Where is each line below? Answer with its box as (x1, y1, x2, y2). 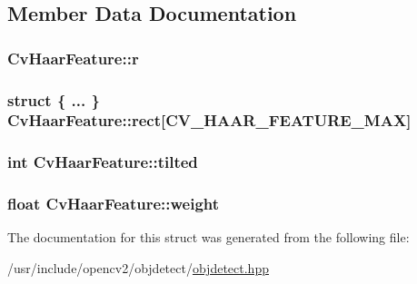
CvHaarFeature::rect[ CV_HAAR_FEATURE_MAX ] (7, 109, 412, 132)
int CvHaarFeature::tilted (7, 151, 198, 173)
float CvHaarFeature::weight (7, 192, 220, 215)
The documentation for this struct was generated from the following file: (7, 228, 410, 247)
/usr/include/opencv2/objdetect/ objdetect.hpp (7, 259, 269, 278)
